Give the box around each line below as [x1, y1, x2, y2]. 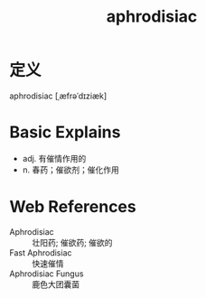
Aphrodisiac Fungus [9, 268, 84, 279]
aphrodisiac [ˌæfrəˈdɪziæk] [9, 90, 108, 101]
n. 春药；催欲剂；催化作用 [22, 164, 120, 175]
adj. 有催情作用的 [22, 153, 87, 163]
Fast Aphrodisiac [9, 247, 72, 258]
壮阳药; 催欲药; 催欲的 [32, 237, 113, 247]
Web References [9, 197, 137, 218]
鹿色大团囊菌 [32, 278, 80, 290]
